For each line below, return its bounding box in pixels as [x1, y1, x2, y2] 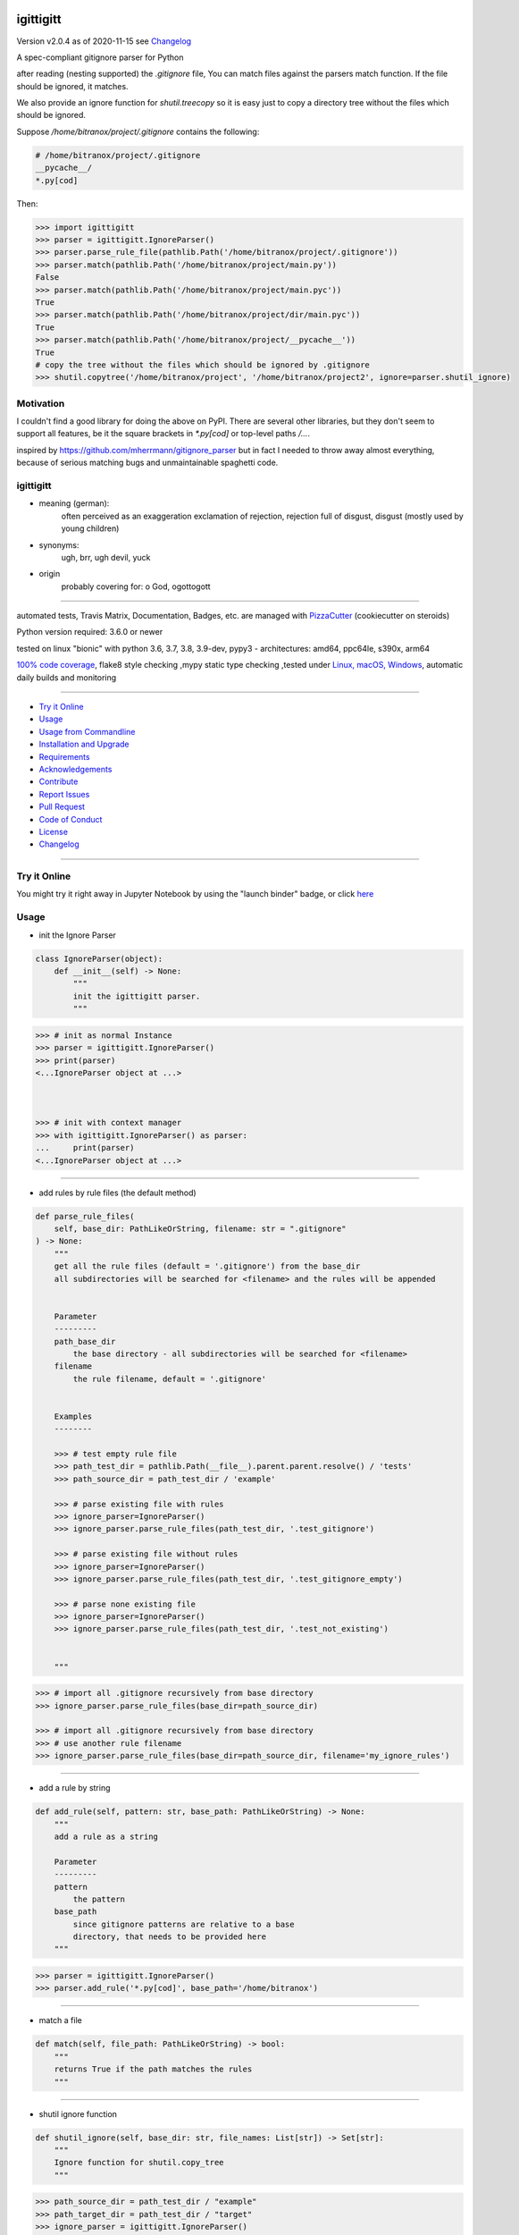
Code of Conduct [38, 814, 103, 824]
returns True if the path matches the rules [54, 2064, 253, 2074]
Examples [54, 1411, 93, 1421]
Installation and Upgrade [38, 738, 130, 750]
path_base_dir [54, 1337, 116, 1346]
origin [38, 569, 61, 579]
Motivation [16, 397, 65, 409]
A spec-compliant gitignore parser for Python [16, 52, 184, 63]
